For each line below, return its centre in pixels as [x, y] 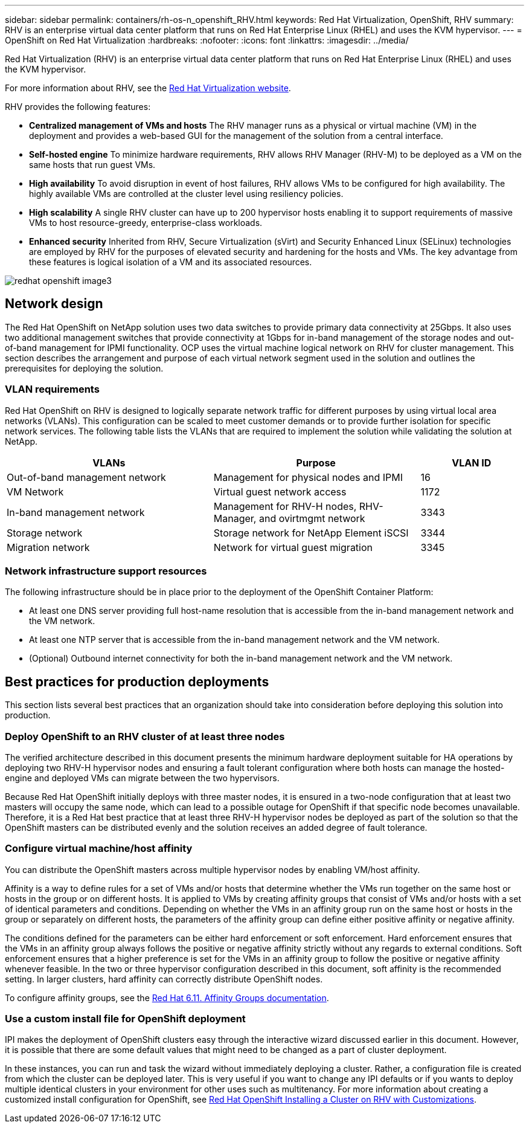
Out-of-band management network [86, 477]
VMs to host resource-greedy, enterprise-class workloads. [146, 223]
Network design [54, 304]
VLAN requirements [52, 389]
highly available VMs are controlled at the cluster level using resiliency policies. [186, 194]
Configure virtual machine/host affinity [99, 849]
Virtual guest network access [280, 491]
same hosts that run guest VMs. [92, 165]
